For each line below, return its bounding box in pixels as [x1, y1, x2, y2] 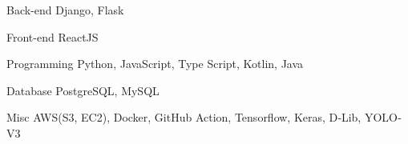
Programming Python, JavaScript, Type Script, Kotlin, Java [6, 55, 304, 72]
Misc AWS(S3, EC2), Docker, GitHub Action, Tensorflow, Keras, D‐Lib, [6, 109, 362, 126]
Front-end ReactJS [6, 28, 99, 45]
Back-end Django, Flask [6, 2, 124, 18]
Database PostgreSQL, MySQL [6, 82, 160, 98]
